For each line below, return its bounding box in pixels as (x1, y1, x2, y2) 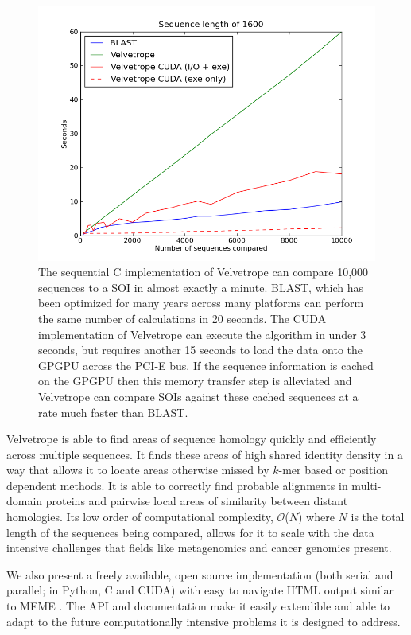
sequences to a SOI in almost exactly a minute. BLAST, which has (38, 279, 363, 295)
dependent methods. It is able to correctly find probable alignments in (6, 477, 348, 493)
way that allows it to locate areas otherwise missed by (6, 462, 269, 478)
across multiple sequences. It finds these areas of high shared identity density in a (6, 446, 403, 462)
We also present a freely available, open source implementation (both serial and (6, 566, 394, 582)
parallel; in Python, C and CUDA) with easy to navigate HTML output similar (6, 582, 394, 598)
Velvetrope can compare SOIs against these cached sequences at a (38, 388, 359, 404)
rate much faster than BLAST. (38, 403, 188, 420)
